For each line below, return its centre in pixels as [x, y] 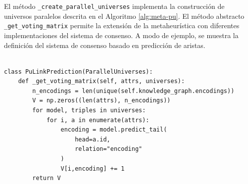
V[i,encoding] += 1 [93, 168]
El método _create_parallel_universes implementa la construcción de [114, 6]
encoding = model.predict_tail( [114, 130]
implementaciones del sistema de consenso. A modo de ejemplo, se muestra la [121, 35]
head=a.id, [93, 139]
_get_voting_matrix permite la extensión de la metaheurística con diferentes [122, 25]
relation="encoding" [109, 149]
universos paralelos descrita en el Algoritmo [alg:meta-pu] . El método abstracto [124, 16]
